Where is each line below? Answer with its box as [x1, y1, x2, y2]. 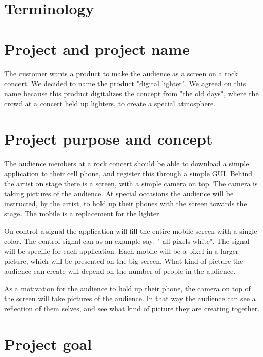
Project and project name [4, 38, 190, 59]
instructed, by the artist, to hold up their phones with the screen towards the [4, 198, 247, 209]
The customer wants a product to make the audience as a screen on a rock [4, 68, 238, 78]
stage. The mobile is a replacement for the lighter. [4, 208, 161, 219]
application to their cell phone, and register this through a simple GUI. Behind [4, 168, 253, 179]
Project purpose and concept [4, 128, 213, 149]
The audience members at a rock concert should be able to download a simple [4, 158, 249, 168]
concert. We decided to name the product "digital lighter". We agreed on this [4, 78, 246, 89]
